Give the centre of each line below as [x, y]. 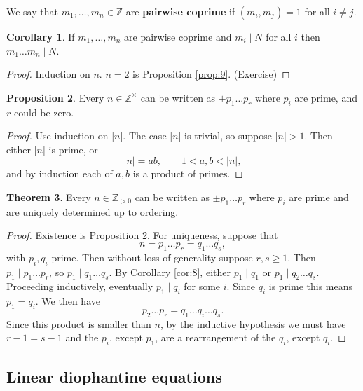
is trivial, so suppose [228, 136]
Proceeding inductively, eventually [80, 286]
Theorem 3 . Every [49, 197]
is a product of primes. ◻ [188, 173]
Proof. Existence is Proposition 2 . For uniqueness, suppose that [142, 235]
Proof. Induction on [48, 74]
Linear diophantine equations [114, 376]
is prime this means [311, 286]
